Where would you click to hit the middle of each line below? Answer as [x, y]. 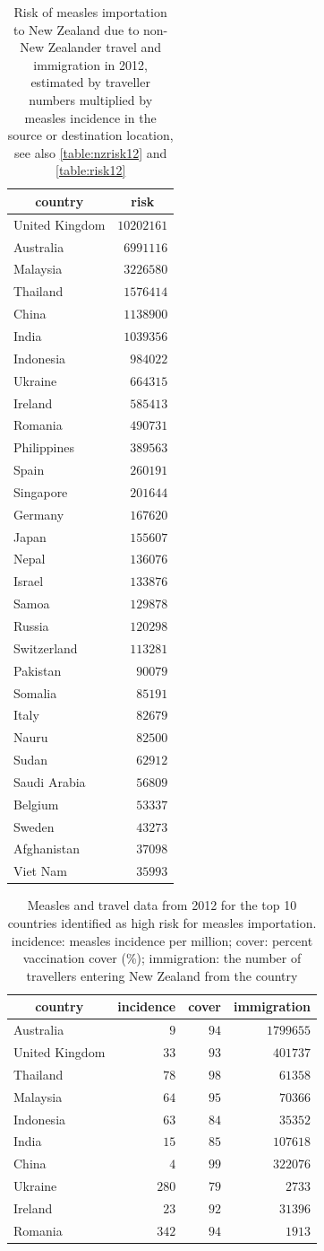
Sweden [34, 826]
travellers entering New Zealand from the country [162, 975]
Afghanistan [47, 849]
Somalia [35, 692]
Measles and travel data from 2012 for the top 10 [162, 905]
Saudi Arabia [50, 781]
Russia [31, 625]
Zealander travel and [105, 47]
